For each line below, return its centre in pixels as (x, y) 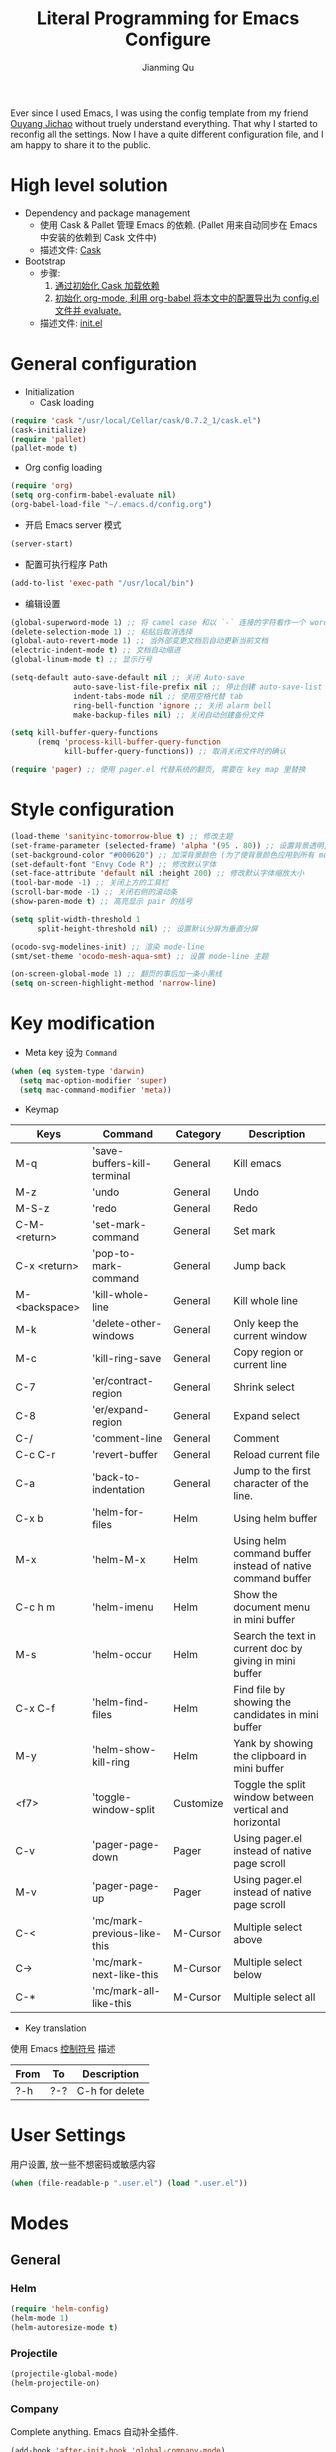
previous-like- (126, 1933)
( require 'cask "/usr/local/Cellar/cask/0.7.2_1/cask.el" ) (136, 420)
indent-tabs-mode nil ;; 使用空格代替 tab (158, 696)
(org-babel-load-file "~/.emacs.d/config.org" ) (111, 505)
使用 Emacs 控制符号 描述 (63, 2048)
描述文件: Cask (70, 249)
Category (198, 1134)
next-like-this (125, 1974)
